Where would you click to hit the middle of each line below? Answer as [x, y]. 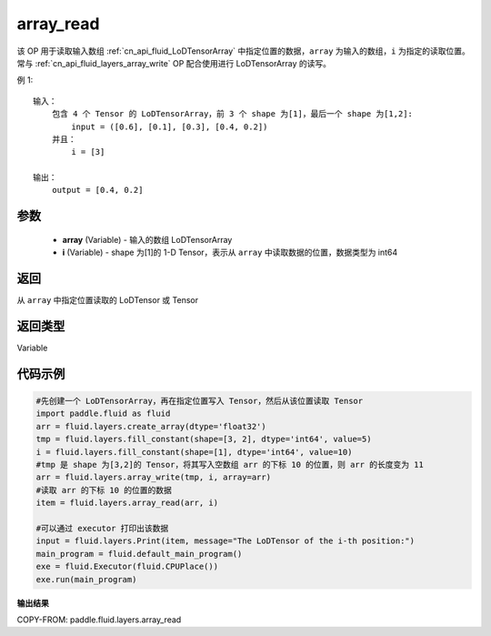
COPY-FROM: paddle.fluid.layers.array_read [99, 620]
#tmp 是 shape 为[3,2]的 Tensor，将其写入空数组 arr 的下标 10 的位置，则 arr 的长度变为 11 [230, 465]
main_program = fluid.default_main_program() [139, 554]
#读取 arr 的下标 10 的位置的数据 [104, 490]
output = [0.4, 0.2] [97, 190]
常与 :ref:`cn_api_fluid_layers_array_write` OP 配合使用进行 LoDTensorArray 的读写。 [174, 63]
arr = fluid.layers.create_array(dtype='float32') [151, 426]
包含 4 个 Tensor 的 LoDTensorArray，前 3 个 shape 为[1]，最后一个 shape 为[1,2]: [232, 114]
